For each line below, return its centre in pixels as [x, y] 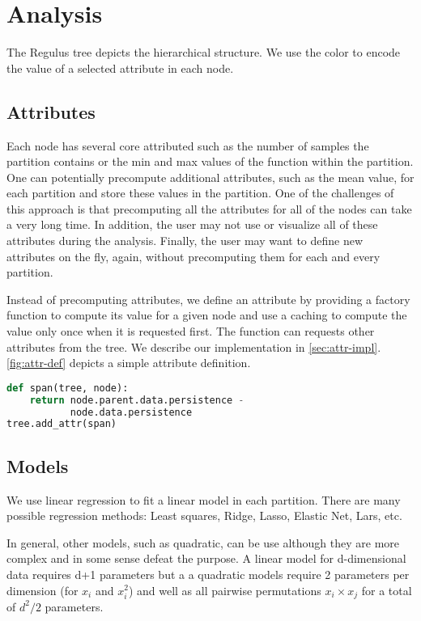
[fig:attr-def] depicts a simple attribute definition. [129, 363]
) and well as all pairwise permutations [225, 590]
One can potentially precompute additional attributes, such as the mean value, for [210, 177]
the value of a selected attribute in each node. [120, 68]
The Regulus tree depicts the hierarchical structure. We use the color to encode [204, 52]
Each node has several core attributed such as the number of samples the [188, 145]
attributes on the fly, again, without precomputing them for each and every [193, 256]
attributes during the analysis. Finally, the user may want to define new [185, 241]
